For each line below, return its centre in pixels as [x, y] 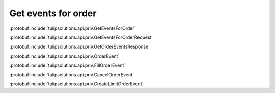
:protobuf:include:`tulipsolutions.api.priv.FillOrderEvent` [67, 65]
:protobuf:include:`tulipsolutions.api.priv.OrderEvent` [64, 56]
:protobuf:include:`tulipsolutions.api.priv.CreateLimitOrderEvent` [76, 84]
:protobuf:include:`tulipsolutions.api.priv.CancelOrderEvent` [72, 75]
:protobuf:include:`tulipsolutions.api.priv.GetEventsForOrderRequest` [81, 37]
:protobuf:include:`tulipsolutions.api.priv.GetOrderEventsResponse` [80, 47]
